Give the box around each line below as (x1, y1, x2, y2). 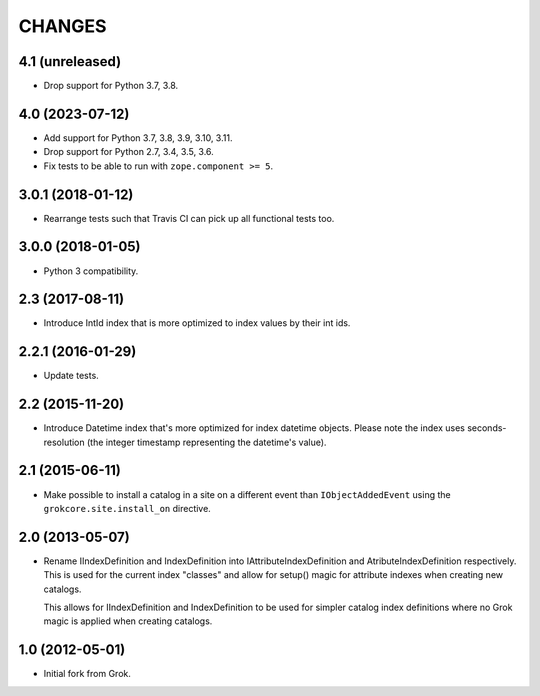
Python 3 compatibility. (43, 265, 139, 277)
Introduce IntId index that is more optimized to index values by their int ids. (43, 317, 351, 329)
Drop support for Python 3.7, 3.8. (43, 80, 179, 92)
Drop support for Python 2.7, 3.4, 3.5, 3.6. (43, 146, 214, 158)
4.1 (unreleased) (18, 53, 122, 70)
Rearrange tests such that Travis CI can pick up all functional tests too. (43, 212, 335, 224)
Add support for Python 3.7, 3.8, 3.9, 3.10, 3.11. (43, 131, 233, 144)
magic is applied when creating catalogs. (43, 615, 213, 627)
